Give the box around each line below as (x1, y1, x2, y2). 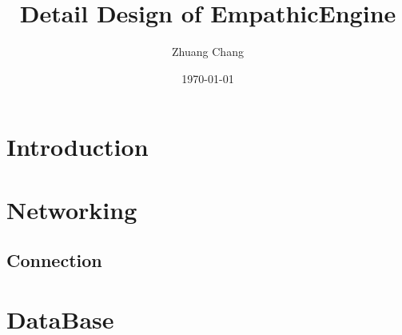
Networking (6, 193, 137, 225)
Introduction (6, 130, 149, 163)
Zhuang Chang (172, 43, 244, 60)
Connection (6, 248, 102, 273)
